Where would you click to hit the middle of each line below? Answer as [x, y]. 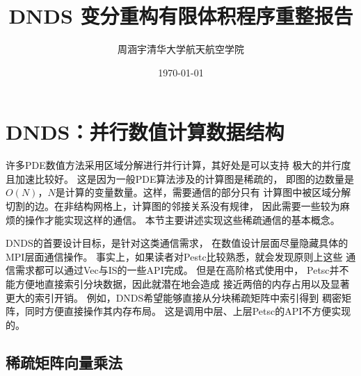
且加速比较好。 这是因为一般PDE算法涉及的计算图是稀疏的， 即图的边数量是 [180, 178]
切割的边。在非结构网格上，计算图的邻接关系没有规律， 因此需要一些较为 [173, 206]
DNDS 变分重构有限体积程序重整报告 [181, 16]
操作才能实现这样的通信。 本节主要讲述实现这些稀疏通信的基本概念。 [182, 219]
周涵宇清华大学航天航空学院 [181, 49]
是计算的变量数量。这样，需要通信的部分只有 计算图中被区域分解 [203, 192]
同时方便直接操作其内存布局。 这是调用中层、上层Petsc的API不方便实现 [188, 311]
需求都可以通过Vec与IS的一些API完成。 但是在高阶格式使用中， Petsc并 [177, 270]
